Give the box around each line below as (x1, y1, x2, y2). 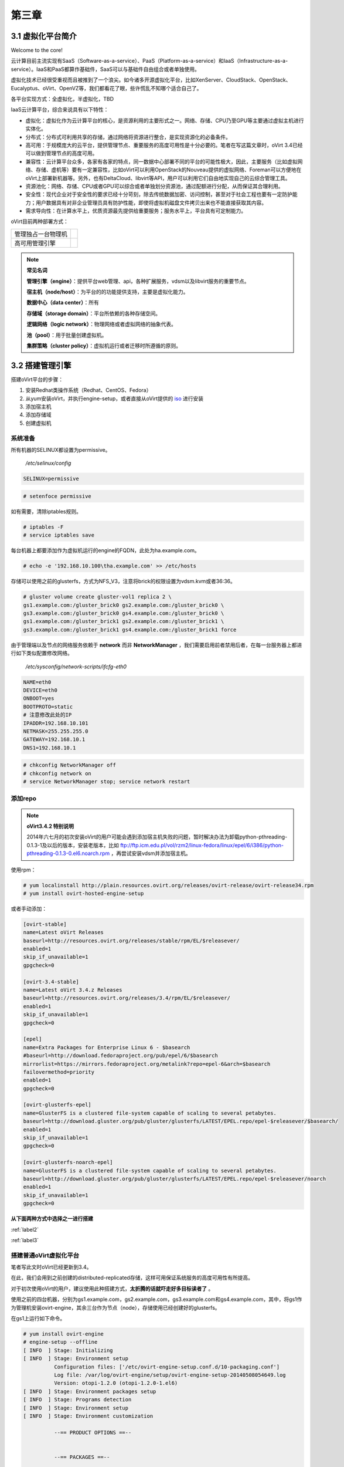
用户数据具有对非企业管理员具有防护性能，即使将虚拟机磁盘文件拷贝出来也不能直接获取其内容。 (35, 199, 267, 206)
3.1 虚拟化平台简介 (11, 31, 77, 41)
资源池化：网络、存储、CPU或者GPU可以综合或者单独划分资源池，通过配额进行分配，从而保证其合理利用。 (25, 182, 284, 190)
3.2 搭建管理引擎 (11, 360, 71, 370)
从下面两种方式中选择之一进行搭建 (11, 1215, 93, 1222)
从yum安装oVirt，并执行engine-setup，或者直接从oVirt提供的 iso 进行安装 (25, 395, 204, 402)
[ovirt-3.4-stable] (23, 978, 79, 985)
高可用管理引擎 (14, 239, 56, 247)
